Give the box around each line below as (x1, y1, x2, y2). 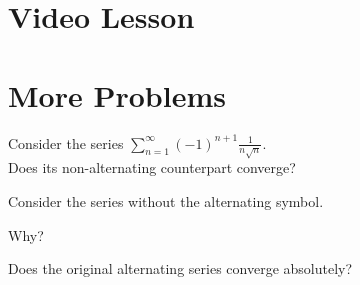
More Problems (8, 74, 226, 115)
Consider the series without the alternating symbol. (8, 191, 324, 212)
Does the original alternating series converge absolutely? (8, 258, 353, 279)
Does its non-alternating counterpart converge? (8, 157, 296, 178)
